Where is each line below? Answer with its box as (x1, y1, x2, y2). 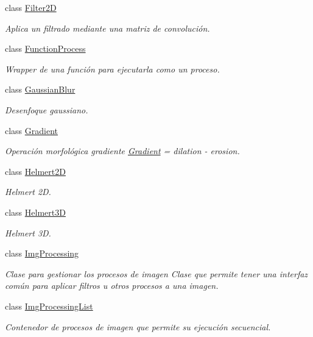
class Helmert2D (5, 165, 66, 177)
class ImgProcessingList (5, 299, 93, 312)
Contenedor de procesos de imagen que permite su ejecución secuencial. (5, 320, 271, 333)
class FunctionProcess (5, 42, 86, 55)
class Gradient (5, 124, 58, 137)
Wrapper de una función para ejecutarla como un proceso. (5, 62, 220, 75)
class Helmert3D (5, 205, 66, 218)
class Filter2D (5, 1, 57, 13)
